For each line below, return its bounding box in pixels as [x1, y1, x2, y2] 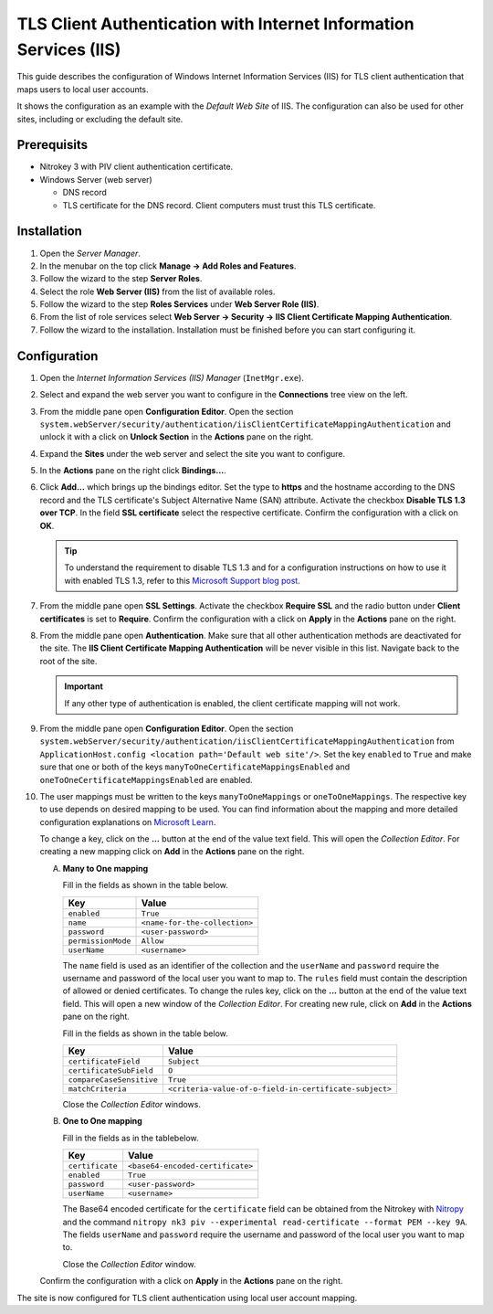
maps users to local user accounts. [16, 83, 150, 95]
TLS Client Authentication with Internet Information [16, 14, 414, 34]
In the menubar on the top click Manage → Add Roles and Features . [39, 260, 297, 271]
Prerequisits [16, 137, 89, 153]
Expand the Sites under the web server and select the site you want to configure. [39, 448, 346, 459]
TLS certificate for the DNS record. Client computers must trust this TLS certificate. [62, 199, 376, 210]
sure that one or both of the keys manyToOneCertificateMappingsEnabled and [39, 761, 351, 772]
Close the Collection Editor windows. [62, 1098, 201, 1109]
